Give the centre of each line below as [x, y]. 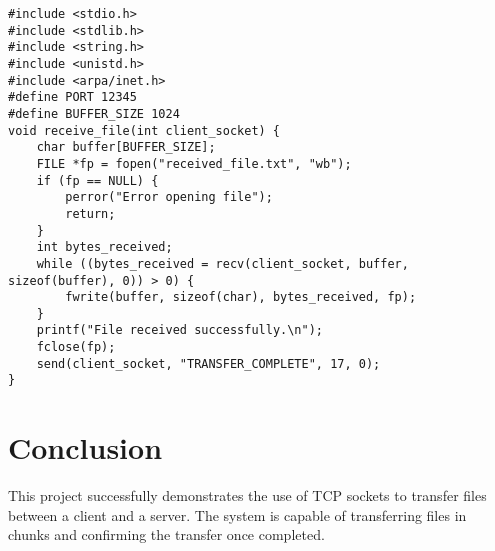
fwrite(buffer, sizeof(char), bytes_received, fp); [241, 297]
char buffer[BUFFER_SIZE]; [126, 147]
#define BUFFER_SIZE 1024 [94, 113]
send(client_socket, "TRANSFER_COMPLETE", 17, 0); [208, 363]
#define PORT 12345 [72, 97]
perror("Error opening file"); [169, 197]
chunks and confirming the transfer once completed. [166, 534]
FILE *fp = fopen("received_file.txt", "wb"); [194, 163]
